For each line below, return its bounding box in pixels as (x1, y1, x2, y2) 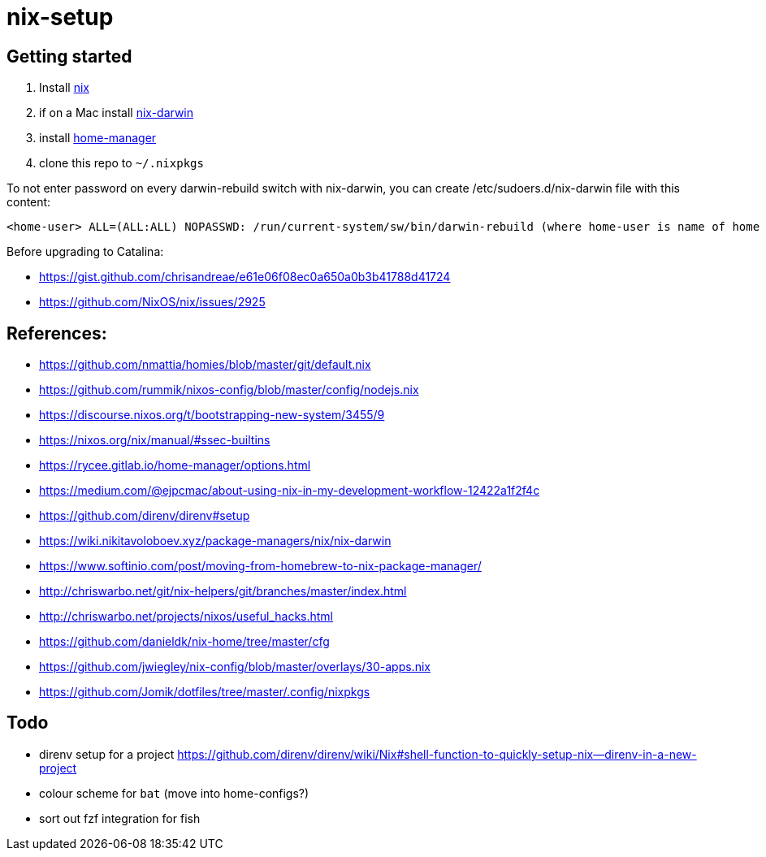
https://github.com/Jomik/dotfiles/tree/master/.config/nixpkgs (39, 685, 370, 699)
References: (6, 322, 107, 344)
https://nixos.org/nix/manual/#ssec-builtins (39, 433, 270, 448)
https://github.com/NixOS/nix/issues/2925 (39, 295, 266, 309)
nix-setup (6, 3, 114, 31)
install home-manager (39, 131, 157, 145)
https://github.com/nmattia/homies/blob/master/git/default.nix (39, 357, 371, 372)
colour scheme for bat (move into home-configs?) (39, 786, 309, 800)
